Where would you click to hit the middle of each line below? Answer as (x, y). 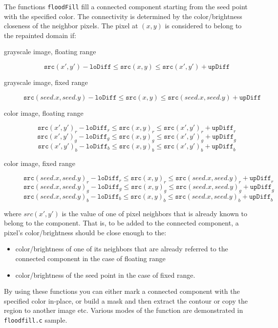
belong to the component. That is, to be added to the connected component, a (121, 223)
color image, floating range (44, 113)
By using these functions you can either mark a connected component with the (122, 291)
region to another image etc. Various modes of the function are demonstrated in (124, 310)
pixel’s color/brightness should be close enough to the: (85, 232)
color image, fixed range (40, 163)
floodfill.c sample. (36, 319)
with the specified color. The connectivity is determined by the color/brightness (123, 16)
